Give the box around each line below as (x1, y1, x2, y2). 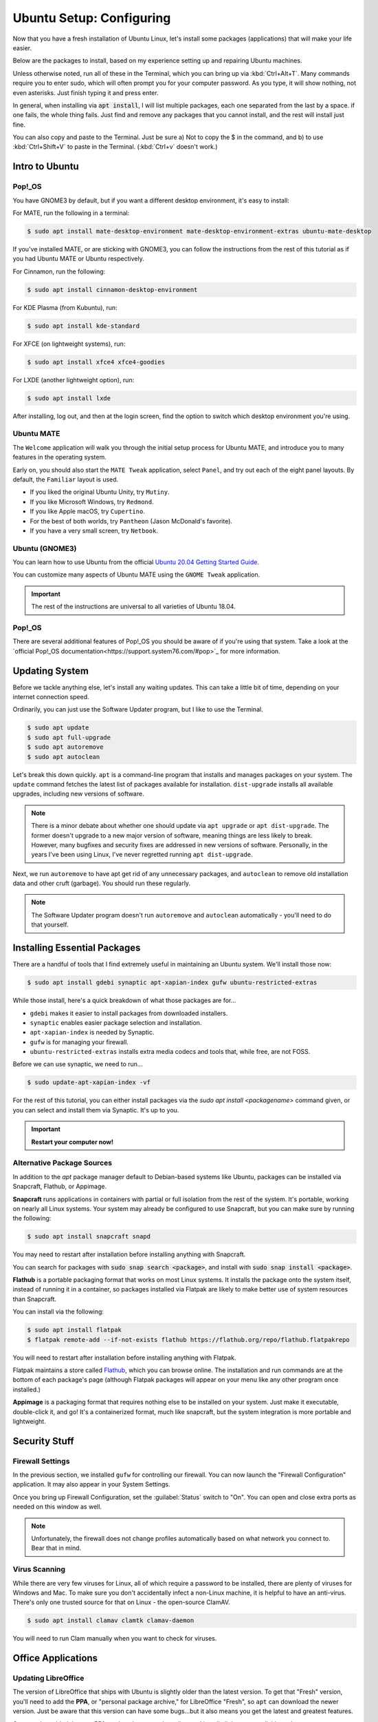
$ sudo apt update (27, 724, 89, 732)
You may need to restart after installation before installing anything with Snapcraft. (12, 1250, 246, 1258)
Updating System (12, 665, 89, 676)
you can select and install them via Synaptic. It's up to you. (12, 1106, 179, 1114)
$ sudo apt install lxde (27, 394, 111, 402)
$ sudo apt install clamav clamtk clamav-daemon (27, 1617, 194, 1625)
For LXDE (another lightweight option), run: (12, 375, 135, 384)
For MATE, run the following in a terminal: (12, 209, 130, 217)
